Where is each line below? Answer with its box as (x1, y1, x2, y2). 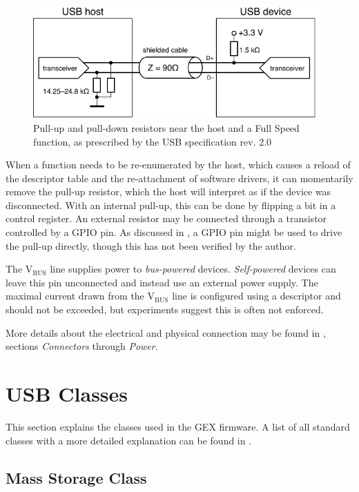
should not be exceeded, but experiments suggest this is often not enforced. (6, 302, 324, 317)
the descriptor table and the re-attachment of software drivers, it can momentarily (6, 170, 353, 185)
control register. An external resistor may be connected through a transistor (6, 211, 327, 226)
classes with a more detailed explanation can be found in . (6, 433, 252, 447)
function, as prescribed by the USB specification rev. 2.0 (33, 134, 272, 148)
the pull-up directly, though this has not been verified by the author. (6, 238, 296, 253)
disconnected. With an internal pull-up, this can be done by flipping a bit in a (6, 197, 336, 212)
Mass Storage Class (6, 466, 147, 488)
